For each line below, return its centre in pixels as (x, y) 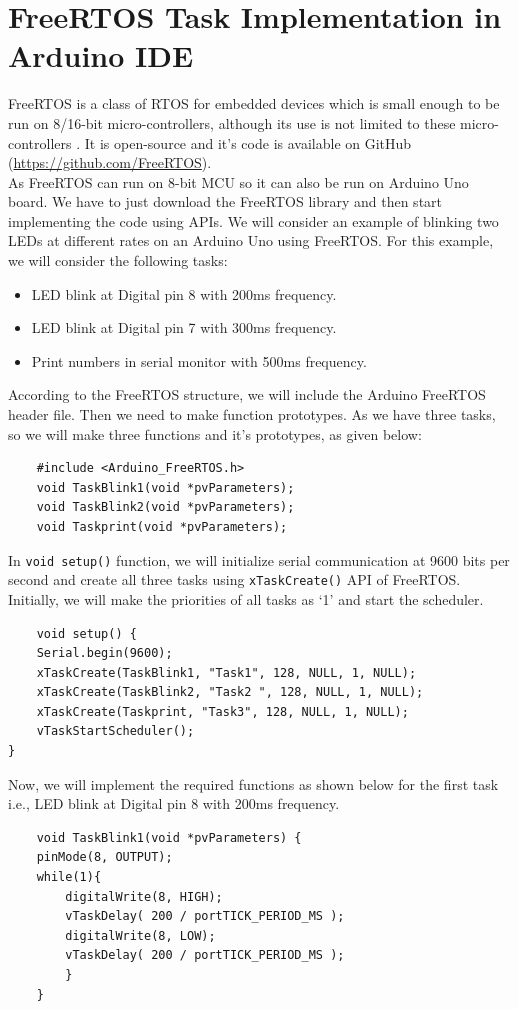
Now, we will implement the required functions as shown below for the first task (253, 783)
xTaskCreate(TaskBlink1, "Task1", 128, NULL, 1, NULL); (226, 672)
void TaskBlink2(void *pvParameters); (165, 507)
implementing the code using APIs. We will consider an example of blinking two (253, 220)
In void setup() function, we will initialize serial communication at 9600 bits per (259, 559)
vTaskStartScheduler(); (115, 731)
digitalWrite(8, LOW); (140, 935)
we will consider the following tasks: (118, 260)
